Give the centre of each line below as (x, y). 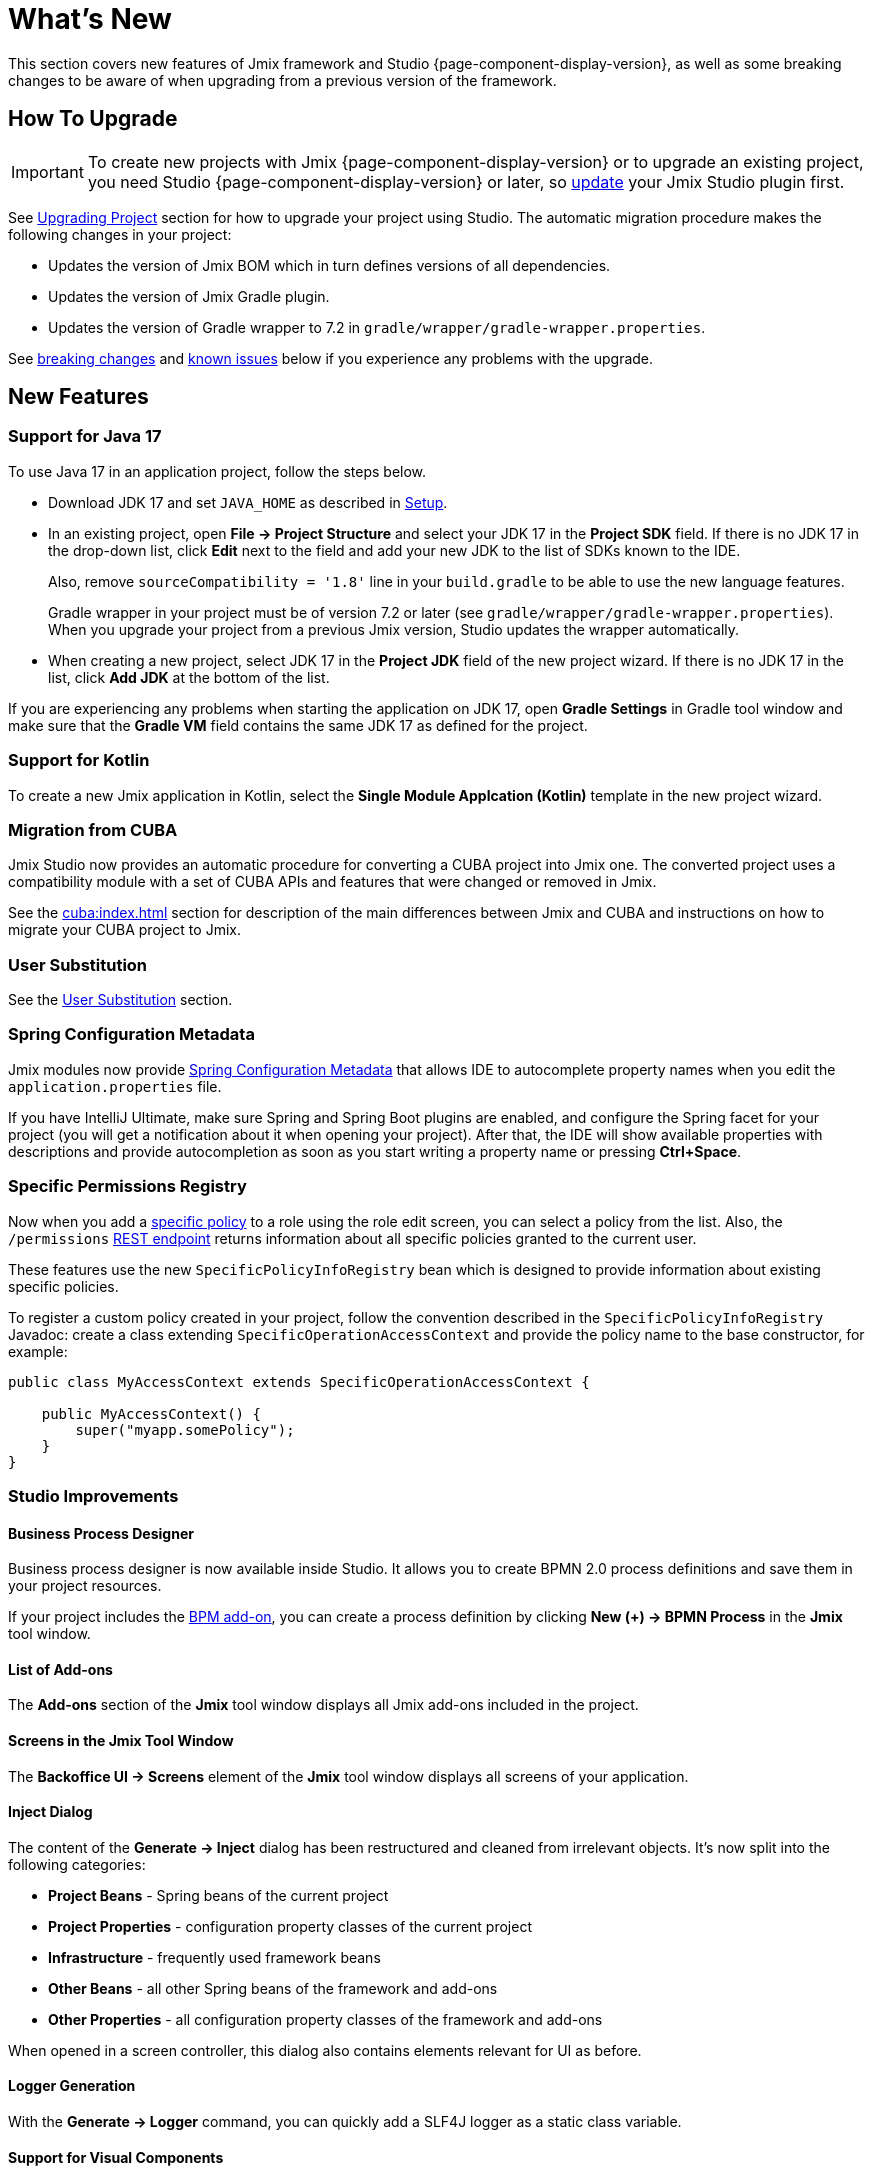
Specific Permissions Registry (127, 1186)
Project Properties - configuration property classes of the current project (290, 1926)
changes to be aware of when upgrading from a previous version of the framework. (282, 80)
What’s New (90, 19)
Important (47, 171)
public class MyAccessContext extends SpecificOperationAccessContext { (299, 1381)
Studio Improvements (93, 1495)
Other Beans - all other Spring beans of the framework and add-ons (273, 1988)
